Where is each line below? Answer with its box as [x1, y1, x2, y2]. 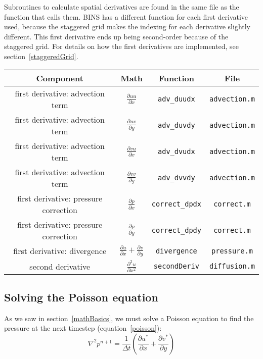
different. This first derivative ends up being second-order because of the [4, 31, 229, 41]
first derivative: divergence [13, 245, 107, 257]
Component [36, 72, 83, 84]
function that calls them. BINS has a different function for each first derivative [4, 11, 248, 22]
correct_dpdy [151, 226, 201, 234]
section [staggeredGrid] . [4, 50, 78, 61]
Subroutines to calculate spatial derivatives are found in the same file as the [4, 2, 239, 12]
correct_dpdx [151, 199, 201, 208]
